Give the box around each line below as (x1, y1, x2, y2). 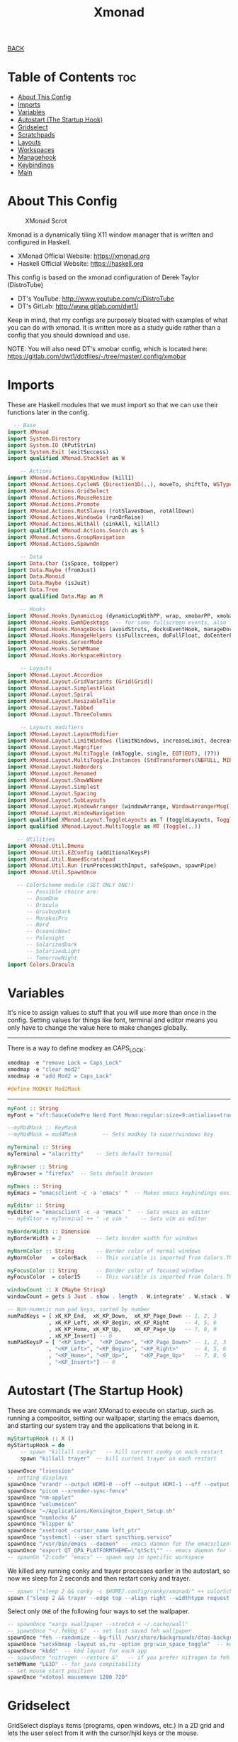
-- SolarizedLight (25, 947, 81, 955)
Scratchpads (17, 131, 55, 139)
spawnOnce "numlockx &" (7, 1514, 78, 1521)
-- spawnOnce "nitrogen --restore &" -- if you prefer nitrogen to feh (7, 1654, 230, 1661)
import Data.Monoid (7, 573, 65, 580)
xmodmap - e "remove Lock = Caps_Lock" (7, 1060, 122, 1067)
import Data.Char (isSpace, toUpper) (7, 559, 119, 567)
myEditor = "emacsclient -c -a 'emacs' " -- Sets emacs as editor (7, 1209, 211, 1216)
